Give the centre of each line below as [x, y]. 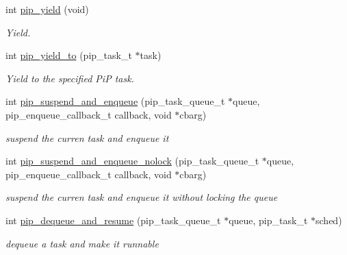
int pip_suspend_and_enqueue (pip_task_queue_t [115, 101]
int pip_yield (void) [47, 9]
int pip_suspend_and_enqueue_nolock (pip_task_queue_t [132, 161]
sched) [329, 220]
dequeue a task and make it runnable [82, 243]
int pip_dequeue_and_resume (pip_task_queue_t [113, 220]
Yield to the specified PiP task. [70, 78]
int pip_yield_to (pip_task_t [69, 55]
